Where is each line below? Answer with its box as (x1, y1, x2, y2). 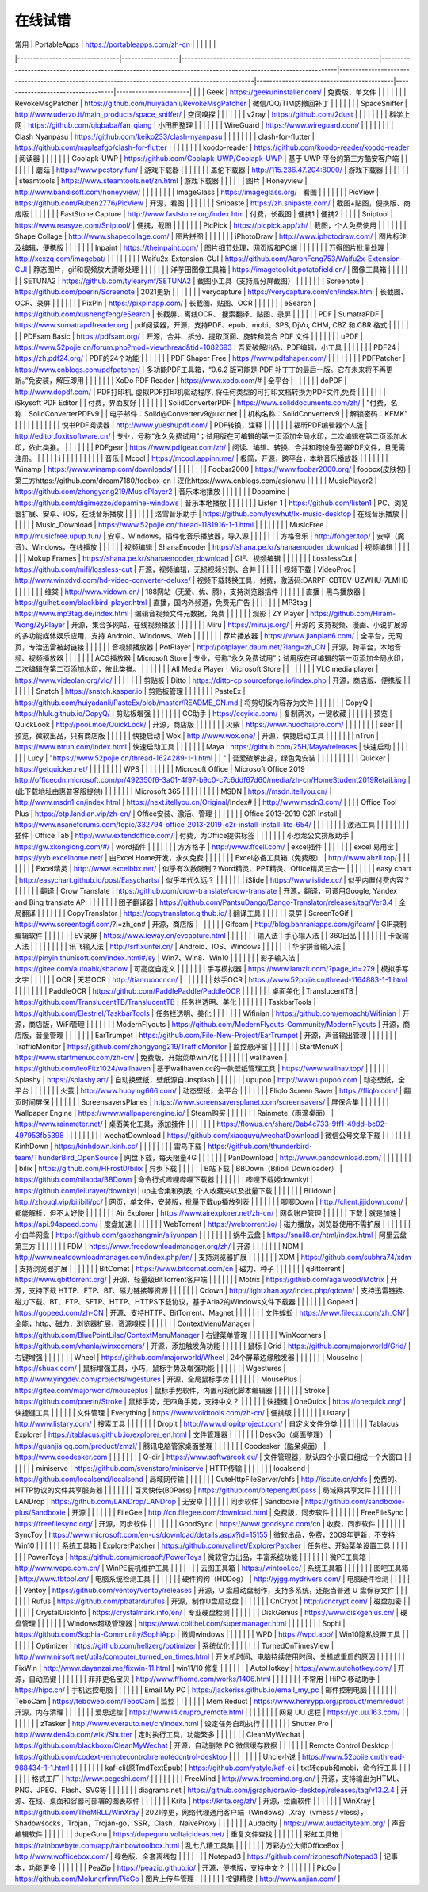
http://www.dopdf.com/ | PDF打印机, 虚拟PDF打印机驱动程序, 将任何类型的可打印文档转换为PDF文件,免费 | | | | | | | (14, 387, 386, 396)
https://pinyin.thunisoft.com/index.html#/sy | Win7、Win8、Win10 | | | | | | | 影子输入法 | (14, 952, 300, 963)
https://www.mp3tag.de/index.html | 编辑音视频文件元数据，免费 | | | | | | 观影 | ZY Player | (14, 609, 308, 619)
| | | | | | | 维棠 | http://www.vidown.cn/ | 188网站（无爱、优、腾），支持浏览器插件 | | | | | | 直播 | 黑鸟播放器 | (14, 587, 365, 596)
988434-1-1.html (14, 1763, 70, 1772)
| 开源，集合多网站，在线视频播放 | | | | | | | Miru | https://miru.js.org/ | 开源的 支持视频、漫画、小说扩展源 (67, 619, 408, 630)
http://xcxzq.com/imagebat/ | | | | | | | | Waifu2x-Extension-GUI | (14, 254, 224, 263)
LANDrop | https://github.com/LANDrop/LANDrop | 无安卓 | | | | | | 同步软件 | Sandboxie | (14, 1496, 304, 1506)
